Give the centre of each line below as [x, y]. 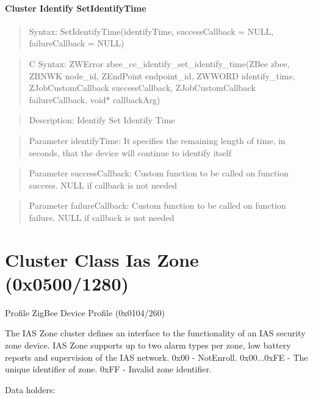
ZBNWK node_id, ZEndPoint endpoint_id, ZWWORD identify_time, [162, 75]
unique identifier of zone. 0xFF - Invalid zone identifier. [108, 369]
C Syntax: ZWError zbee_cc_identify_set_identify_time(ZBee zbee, [159, 63]
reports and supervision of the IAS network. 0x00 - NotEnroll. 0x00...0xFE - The [156, 357]
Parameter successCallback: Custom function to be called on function [159, 173]
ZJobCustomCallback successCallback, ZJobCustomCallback [142, 88]
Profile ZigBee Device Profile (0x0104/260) [85, 312]
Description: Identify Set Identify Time [102, 120]
